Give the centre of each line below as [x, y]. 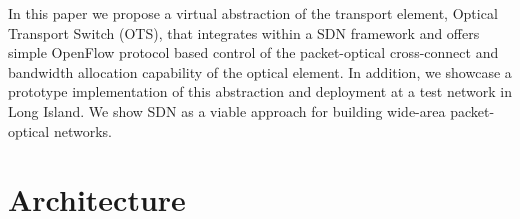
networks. [82, 130]
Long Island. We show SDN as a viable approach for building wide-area [227, 110]
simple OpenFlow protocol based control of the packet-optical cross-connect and [253, 52]
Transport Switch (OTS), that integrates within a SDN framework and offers [244, 32]
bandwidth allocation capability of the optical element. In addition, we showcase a [260, 71]
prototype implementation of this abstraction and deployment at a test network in [260, 91]
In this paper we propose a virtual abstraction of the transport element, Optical [253, 13]
